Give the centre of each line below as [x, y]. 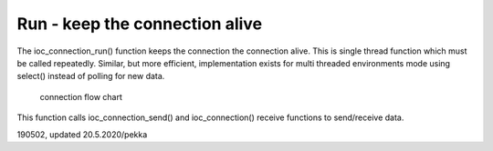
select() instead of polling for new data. [91, 76]
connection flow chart [81, 96]
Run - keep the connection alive [140, 24]
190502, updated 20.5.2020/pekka [82, 134]
